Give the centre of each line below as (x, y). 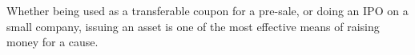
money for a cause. (52, 42)
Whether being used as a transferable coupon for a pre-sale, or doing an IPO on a (207, 10)
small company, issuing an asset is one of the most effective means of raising (193, 26)
